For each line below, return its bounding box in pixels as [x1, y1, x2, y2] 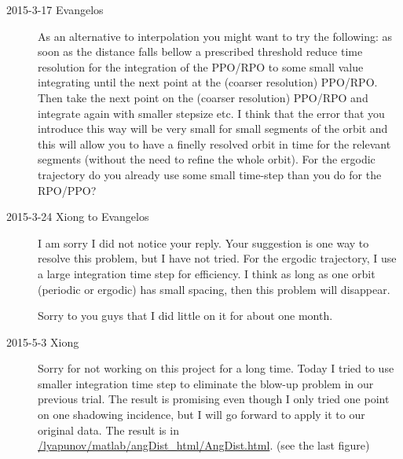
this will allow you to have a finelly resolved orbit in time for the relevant [38, 135, 391, 152]
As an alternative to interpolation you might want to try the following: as [38, 28, 393, 44]
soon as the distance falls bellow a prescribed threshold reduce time [38, 43, 363, 60]
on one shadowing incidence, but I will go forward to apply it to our [38, 406, 365, 423]
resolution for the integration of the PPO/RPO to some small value [38, 58, 364, 75]
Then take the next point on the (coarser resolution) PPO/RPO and [38, 89, 368, 105]
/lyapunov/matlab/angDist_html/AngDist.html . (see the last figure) [38, 437, 370, 453]
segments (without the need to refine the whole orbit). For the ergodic [38, 151, 376, 167]
